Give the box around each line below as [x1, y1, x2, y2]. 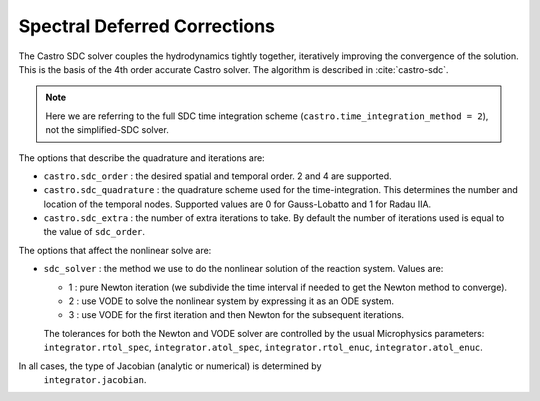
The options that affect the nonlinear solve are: [18, 244, 212, 256]
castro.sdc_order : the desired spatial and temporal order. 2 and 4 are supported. [43, 170, 392, 182]
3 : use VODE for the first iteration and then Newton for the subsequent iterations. [68, 309, 405, 321]
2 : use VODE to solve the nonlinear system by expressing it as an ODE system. [68, 295, 395, 307]
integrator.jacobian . [43, 373, 147, 385]
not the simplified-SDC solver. [45, 124, 169, 136]
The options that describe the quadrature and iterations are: [18, 151, 265, 164]
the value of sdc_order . [43, 226, 145, 238]
